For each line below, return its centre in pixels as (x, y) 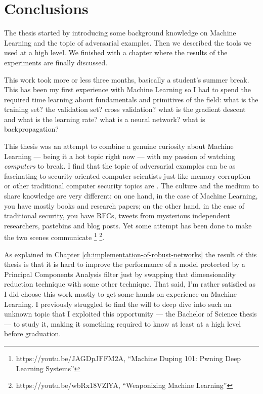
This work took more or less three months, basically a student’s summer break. (127, 79)
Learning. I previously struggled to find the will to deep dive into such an (118, 304)
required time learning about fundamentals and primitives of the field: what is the (131, 99)
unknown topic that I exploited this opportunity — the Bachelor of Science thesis (130, 314)
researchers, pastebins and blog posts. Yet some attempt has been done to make (128, 225)
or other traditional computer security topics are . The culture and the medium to (131, 186)
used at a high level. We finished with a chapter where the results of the (116, 52)
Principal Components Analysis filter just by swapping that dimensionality (120, 274)
